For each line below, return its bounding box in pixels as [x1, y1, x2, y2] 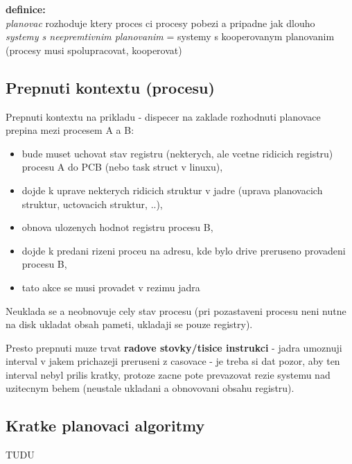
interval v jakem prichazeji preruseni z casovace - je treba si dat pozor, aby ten [6, 354, 340, 368]
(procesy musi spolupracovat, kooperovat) [6, 42, 182, 57]
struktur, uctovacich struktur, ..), [21, 196, 163, 211]
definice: [6, 2, 46, 16]
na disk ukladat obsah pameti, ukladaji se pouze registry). [6, 317, 253, 332]
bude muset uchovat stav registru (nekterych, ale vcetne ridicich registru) [21, 146, 333, 160]
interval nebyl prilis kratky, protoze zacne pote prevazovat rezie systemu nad [6, 367, 331, 381]
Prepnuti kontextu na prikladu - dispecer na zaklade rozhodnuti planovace [6, 109, 321, 123]
